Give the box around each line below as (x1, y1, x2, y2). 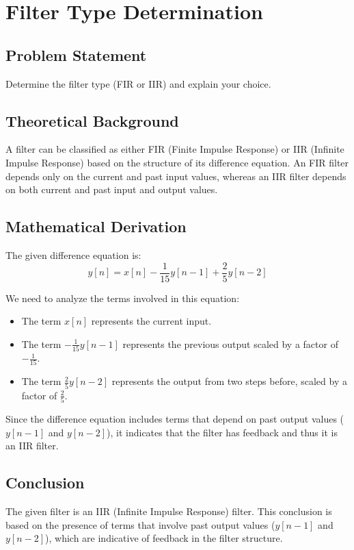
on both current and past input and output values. (5, 182, 218, 197)
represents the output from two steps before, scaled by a (111, 374, 347, 388)
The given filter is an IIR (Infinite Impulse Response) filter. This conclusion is (5, 504, 332, 518)
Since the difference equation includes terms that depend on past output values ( (5, 412, 344, 426)
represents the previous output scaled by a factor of (122, 336, 338, 351)
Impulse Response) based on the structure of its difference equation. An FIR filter (5, 155, 349, 169)
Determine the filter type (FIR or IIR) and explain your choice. (5, 76, 271, 90)
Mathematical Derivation (5, 216, 187, 237)
